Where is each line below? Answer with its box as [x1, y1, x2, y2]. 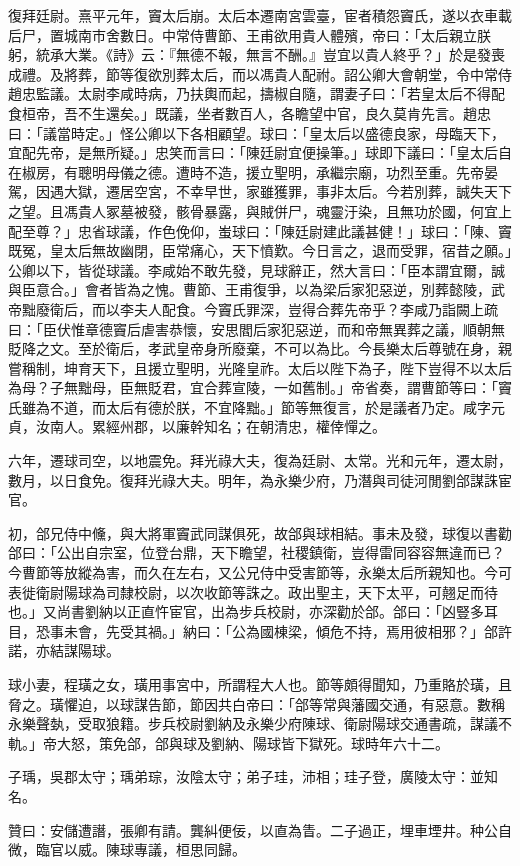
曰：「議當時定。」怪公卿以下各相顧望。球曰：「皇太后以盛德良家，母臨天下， [8, 122, 505, 143]
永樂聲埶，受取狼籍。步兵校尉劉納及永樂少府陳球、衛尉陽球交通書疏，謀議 [8, 713, 498, 734]
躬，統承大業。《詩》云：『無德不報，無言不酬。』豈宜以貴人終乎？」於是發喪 [8, 44, 505, 65]
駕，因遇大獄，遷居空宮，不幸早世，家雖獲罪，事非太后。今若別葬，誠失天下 [8, 181, 512, 202]
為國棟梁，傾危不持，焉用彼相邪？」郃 [245, 620, 498, 641]
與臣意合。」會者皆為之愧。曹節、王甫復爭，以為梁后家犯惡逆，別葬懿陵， [8, 279, 491, 300]
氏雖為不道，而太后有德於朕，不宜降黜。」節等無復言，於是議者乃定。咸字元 [8, 396, 505, 417]
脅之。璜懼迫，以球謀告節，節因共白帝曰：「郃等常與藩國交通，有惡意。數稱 [8, 693, 505, 714]
